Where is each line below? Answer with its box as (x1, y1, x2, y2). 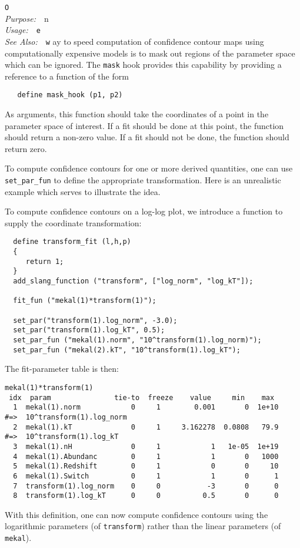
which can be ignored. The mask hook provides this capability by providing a (5, 58, 282, 71)
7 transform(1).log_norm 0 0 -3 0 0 (13, 481, 279, 490)
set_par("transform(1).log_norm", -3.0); (13, 316, 178, 325)
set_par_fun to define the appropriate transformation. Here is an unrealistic (5, 174, 281, 186)
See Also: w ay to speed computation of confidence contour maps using (5, 35, 264, 47)
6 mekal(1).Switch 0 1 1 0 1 (13, 471, 279, 480)
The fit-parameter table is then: (5, 362, 119, 375)
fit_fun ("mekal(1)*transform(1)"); (13, 296, 156, 305)
